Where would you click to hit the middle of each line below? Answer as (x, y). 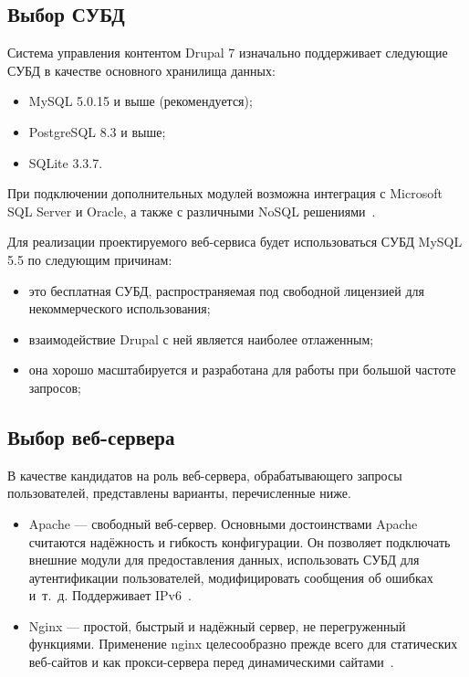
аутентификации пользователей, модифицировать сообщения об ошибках (231, 577)
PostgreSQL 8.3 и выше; (97, 131)
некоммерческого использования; (120, 308)
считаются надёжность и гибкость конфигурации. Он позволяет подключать (240, 541)
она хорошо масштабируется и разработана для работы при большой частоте (242, 370)
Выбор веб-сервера (91, 436)
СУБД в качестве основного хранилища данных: (141, 70)
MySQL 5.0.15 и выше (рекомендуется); (141, 101)
